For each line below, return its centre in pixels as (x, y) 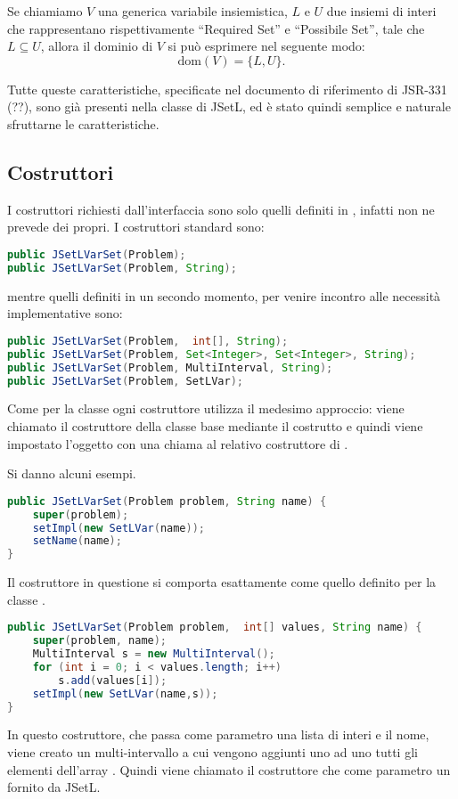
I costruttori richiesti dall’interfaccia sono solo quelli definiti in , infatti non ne (221, 209)
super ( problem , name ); (100, 641)
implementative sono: (65, 313)
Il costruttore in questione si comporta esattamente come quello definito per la (222, 582)
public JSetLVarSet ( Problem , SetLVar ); (125, 381)
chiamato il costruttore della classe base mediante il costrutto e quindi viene (215, 425)
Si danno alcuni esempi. (72, 473)
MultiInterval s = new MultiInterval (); (154, 654)
